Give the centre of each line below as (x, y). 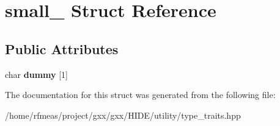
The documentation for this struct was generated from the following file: (140, 95)
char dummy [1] (36, 74)
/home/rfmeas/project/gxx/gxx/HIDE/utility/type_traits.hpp (123, 115)
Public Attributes (62, 48)
